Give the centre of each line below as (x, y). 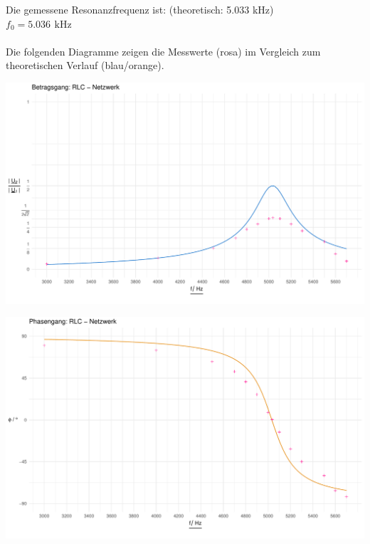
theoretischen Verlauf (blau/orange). (85, 65)
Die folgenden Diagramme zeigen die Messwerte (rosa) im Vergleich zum (163, 51)
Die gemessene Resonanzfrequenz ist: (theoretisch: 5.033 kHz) (140, 9)
